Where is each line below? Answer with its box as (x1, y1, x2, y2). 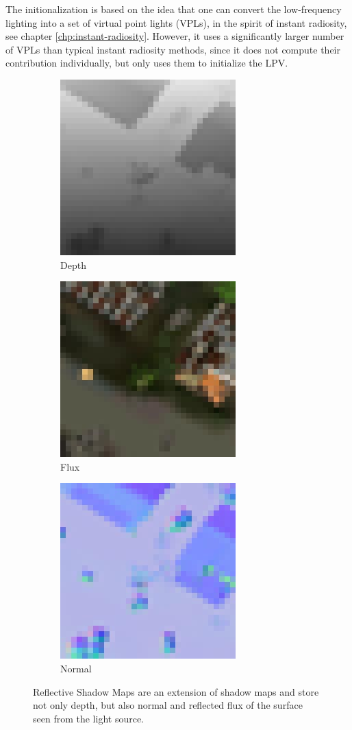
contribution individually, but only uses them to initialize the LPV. (5, 56, 288, 70)
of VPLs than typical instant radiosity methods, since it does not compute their (5, 42, 340, 56)
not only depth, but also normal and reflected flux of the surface (33, 698, 303, 712)
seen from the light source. (33, 711, 144, 725)
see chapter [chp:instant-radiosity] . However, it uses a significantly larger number (5, 29, 344, 43)
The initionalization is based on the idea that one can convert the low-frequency (5, 2, 342, 16)
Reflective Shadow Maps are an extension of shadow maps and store (33, 684, 319, 698)
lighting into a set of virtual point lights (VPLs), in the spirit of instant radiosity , (5, 15, 347, 30)
